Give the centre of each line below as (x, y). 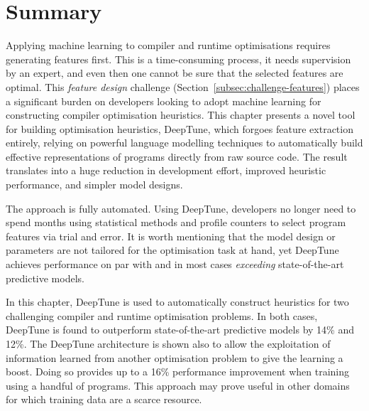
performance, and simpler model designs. (94, 185)
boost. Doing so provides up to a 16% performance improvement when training (178, 372)
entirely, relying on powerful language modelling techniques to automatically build (184, 143)
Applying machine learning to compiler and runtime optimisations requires (168, 45)
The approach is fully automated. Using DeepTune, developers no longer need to (181, 208)
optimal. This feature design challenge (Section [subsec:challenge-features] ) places (183, 86)
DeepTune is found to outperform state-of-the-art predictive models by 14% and (180, 330)
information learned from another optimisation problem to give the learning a (175, 357)
